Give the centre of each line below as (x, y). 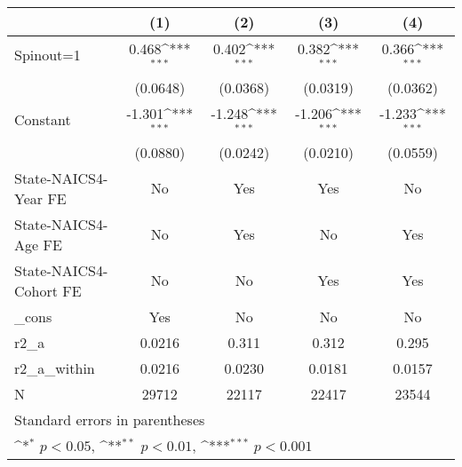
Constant (43, 120)
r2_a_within (55, 368)
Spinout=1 (48, 55)
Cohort (36, 290)
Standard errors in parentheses (110, 419)
